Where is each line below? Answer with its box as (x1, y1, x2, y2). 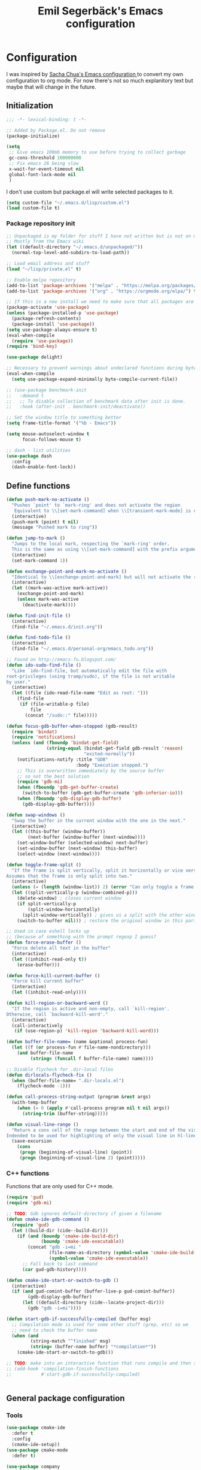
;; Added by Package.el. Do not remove (6, 127, 106, 133)
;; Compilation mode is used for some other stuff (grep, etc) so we (11, 1321, 188, 1327)
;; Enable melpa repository (6, 277, 77, 283)
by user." (6, 679, 31, 685)
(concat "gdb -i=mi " (28, 1244, 82, 1251)
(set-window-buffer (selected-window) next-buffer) (17, 840, 148, 846)
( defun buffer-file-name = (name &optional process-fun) (6, 1039, 148, 1045)
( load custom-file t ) (6, 205, 60, 211)
